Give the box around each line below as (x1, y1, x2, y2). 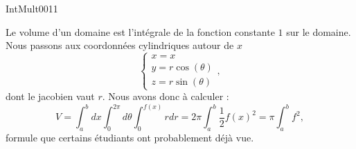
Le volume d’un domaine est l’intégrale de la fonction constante (6, 24, 275, 39)
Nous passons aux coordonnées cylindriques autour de (6, 38, 234, 52)
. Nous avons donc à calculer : (102, 89, 229, 103)
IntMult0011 (6, 1, 58, 15)
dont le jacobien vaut (6, 89, 95, 103)
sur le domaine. (286, 24, 351, 39)
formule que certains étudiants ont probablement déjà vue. (6, 130, 254, 145)
